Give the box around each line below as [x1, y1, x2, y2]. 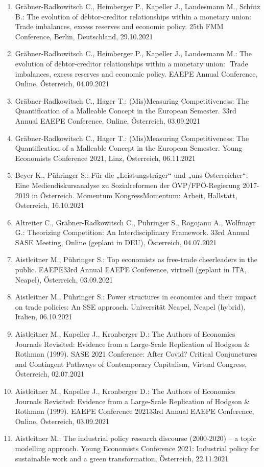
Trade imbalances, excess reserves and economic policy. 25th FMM [15, 21, 224, 32]
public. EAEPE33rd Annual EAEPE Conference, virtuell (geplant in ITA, [15, 264, 247, 275]
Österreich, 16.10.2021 [15, 200, 84, 211]
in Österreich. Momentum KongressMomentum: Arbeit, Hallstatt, [32, 190, 237, 200]
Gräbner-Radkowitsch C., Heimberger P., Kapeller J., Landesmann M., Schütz [15, 1, 260, 11]
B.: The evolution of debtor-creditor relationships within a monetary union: [15, 11, 252, 21]
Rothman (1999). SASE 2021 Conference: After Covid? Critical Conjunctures [15, 348, 257, 359]
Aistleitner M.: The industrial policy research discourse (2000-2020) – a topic [15, 433, 256, 443]
